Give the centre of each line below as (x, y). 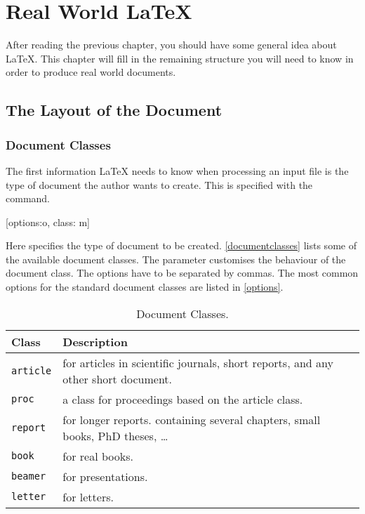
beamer (29, 476)
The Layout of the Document (114, 110)
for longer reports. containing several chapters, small (192, 419)
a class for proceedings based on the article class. (183, 399)
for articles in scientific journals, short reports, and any (198, 362)
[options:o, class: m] (48, 222)
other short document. (118, 378)
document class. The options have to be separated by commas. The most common (182, 273)
